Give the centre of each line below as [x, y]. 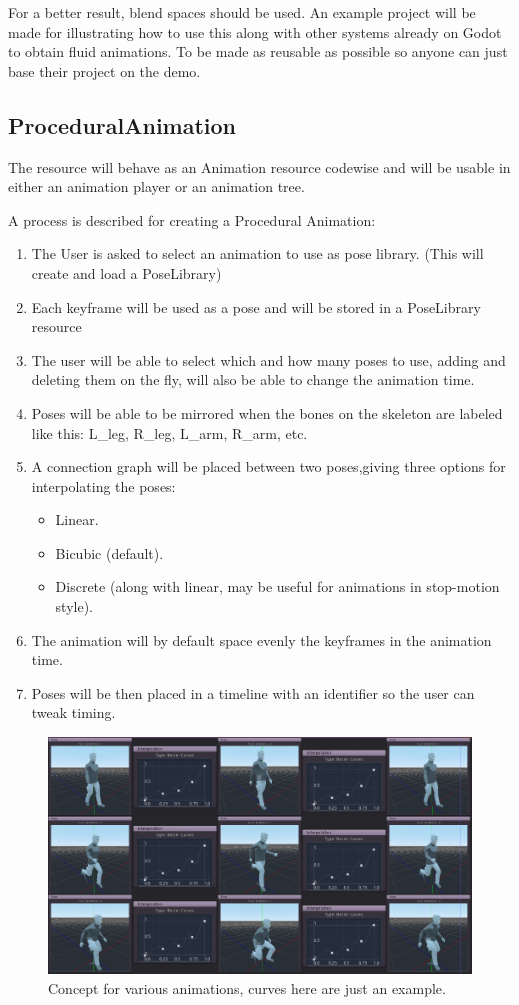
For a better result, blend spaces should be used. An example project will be [242, 12]
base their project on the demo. [104, 70]
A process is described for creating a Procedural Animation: [192, 219]
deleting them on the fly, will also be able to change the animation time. [253, 379]
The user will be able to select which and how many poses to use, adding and [268, 359]
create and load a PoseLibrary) [126, 272]
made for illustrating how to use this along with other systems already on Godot [255, 31]
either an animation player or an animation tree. [156, 186]
